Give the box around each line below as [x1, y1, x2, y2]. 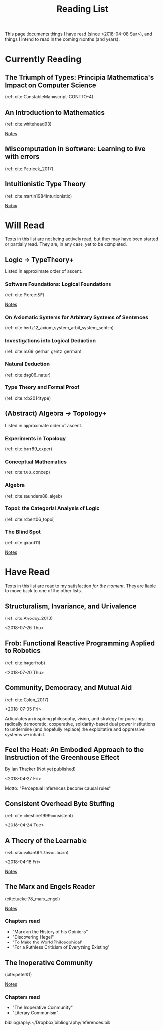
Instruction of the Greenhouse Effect [5, 753, 120, 762]
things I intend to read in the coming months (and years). [5, 36, 120, 42]
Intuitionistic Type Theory [5, 180, 86, 188]
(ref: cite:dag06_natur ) [5, 372, 51, 378]
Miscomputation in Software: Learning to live [5, 145, 146, 153]
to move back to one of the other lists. [5, 588, 82, 594]
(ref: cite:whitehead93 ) [5, 121, 52, 127]
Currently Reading [5, 54, 81, 65]
